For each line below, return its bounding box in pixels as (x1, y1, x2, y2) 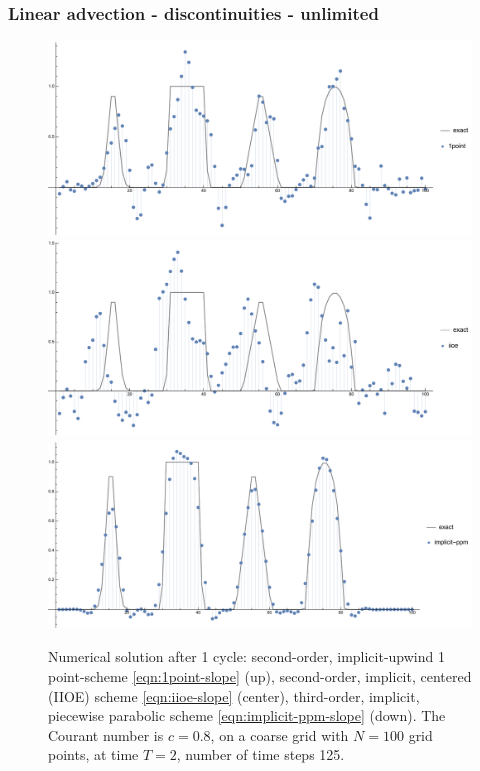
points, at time (48, 744, 139, 765)
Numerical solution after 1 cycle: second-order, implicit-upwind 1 (48, 646, 445, 667)
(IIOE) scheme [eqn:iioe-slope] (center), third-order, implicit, (48, 685, 420, 706)
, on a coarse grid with (210, 724, 349, 745)
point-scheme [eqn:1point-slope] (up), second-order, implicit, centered (48, 666, 472, 687)
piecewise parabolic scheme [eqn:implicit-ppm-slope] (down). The (48, 705, 446, 726)
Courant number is (48, 724, 164, 745)
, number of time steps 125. (176, 744, 345, 765)
